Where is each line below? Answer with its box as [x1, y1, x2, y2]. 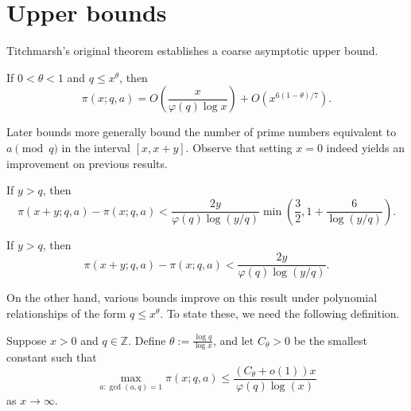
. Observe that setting [185, 139, 293, 155]
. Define [128, 331, 166, 348]
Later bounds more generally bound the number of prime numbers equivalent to [6, 123, 397, 140]
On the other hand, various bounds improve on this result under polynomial [6, 289, 378, 306]
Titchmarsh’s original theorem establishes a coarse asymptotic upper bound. [6, 42, 378, 59]
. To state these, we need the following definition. [160, 304, 400, 321]
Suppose [6, 331, 47, 348]
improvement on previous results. [6, 155, 168, 171]
